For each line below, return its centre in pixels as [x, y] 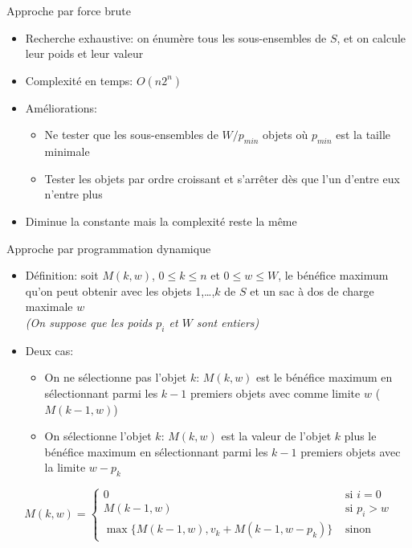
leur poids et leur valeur [84, 53]
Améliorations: [61, 107]
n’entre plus [73, 194]
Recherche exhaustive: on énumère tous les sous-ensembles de [176, 37]
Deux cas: [49, 350]
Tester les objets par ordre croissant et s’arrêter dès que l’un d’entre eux [222, 178]
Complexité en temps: [79, 80]
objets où [286, 135]
